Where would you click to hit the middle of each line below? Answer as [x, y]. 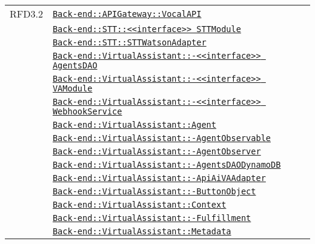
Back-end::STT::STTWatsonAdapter [129, 42]
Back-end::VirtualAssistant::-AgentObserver [157, 151]
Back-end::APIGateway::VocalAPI [127, 14]
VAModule [72, 88]
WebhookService [87, 111]
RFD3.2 [26, 14]
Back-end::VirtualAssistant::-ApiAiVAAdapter [159, 178]
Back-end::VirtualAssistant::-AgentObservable [162, 138]
